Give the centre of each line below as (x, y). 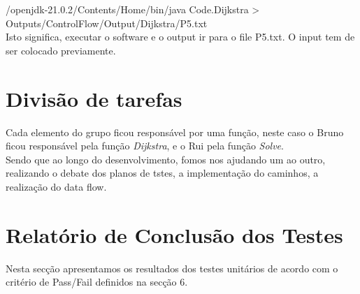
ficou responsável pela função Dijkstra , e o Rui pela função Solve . (145, 146)
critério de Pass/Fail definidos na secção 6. (97, 282)
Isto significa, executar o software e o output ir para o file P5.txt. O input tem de (180, 37)
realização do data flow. (56, 186)
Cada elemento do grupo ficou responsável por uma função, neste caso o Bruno (175, 132)
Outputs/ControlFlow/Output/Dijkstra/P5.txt (107, 23)
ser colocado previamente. (61, 50)
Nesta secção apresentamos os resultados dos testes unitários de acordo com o (172, 268)
